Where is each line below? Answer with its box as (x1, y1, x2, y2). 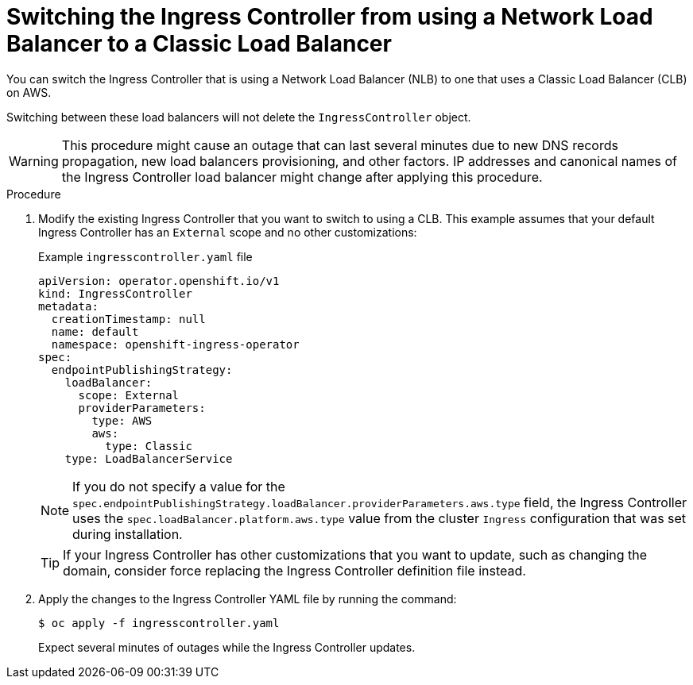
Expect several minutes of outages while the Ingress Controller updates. (38, 640, 416, 654)
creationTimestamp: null (51, 312, 206, 325)
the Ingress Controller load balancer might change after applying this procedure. (61, 168, 543, 185)
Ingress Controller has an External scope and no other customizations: (38, 225, 417, 239)
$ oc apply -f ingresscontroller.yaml (38, 616, 280, 629)
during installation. (72, 525, 183, 542)
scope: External (78, 388, 180, 402)
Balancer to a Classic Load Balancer (6, 30, 392, 57)
